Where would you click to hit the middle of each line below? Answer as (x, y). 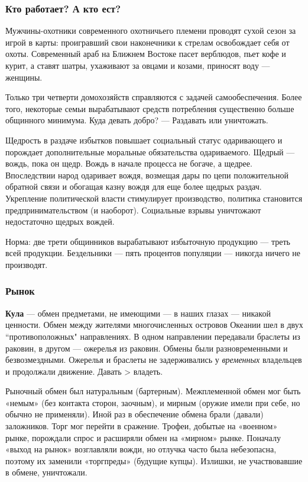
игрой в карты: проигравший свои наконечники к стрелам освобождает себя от (147, 42)
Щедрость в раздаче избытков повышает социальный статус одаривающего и (144, 140)
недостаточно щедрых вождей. (60, 221)
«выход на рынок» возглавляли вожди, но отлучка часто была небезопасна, (141, 449)
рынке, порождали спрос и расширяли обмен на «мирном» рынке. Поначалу (143, 437)
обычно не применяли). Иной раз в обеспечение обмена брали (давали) (134, 414)
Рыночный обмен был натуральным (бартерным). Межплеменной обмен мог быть (153, 391)
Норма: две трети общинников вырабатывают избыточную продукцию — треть (148, 241)
